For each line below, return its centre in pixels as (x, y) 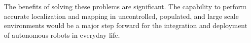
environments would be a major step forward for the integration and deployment (126, 25)
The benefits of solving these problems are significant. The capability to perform (125, 6)
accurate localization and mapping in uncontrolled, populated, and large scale (121, 16)
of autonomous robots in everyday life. (62, 35)
